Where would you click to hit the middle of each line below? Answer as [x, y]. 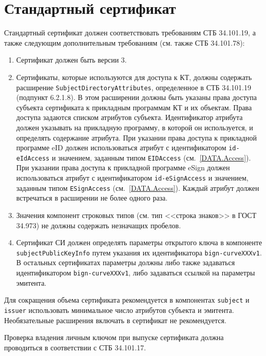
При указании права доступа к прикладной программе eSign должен [123, 167]
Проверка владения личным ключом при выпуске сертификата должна [114, 337]
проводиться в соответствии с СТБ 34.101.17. [75, 347]
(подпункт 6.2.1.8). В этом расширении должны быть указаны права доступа [137, 97]
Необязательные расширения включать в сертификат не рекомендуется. [115, 320]
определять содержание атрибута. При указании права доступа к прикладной [136, 137]
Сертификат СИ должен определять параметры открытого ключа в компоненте [139, 242]
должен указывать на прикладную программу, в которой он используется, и [135, 127]
